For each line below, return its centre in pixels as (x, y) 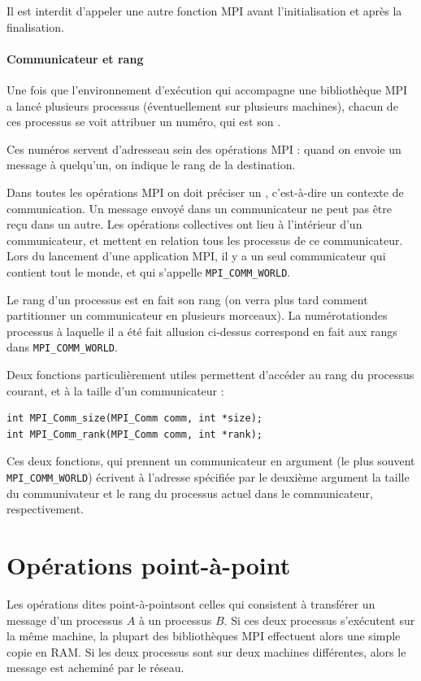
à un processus (175, 620)
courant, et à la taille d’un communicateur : (115, 390)
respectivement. (45, 509)
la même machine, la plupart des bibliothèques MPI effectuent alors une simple (204, 636)
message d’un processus (65, 620)
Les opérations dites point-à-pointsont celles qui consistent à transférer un (191, 603)
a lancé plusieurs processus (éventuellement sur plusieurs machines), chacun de (202, 105)
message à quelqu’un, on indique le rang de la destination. (151, 165)
